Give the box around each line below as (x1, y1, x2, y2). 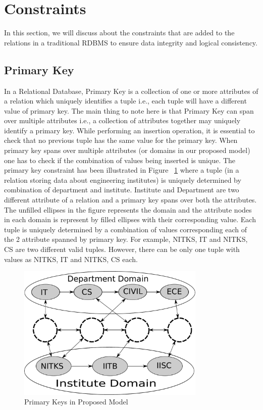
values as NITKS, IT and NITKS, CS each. (4, 253, 138, 264)
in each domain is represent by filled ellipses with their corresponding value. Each (4, 214, 256, 225)
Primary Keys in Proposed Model (24, 396, 128, 407)
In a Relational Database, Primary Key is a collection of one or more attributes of (4, 85, 258, 96)
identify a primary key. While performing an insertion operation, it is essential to (4, 125, 255, 135)
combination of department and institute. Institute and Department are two (4, 184, 239, 195)
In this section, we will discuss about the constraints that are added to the (4, 27, 235, 38)
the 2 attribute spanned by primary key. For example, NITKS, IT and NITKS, (4, 234, 248, 244)
